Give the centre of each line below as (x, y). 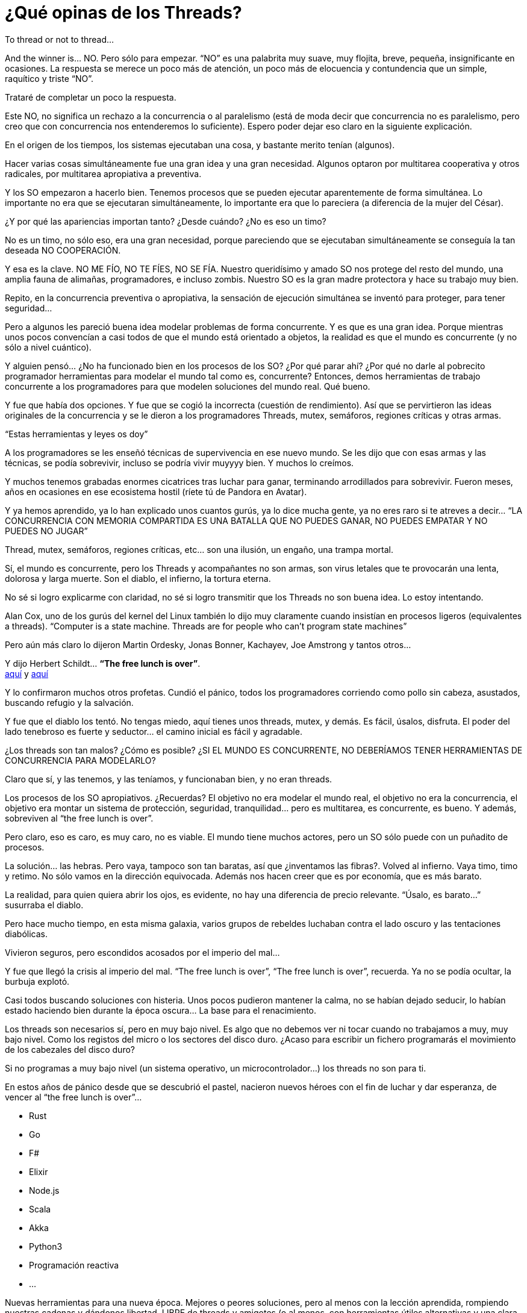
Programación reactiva (74, 1265)
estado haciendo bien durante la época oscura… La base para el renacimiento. (161, 1010)
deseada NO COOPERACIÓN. (63, 250)
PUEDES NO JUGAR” (46, 531)
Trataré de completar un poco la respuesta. (91, 97)
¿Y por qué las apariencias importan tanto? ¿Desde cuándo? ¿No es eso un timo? (166, 221)
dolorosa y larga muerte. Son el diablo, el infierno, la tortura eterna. (138, 578)
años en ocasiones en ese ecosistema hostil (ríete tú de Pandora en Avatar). (156, 491)
